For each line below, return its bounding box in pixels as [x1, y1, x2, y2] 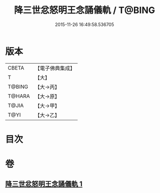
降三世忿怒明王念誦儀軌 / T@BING [14, 5, 155, 16]
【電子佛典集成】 [35, 65, 75, 72]
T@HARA [8, 92, 30, 99]
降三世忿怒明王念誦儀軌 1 [5, 180, 83, 188]
